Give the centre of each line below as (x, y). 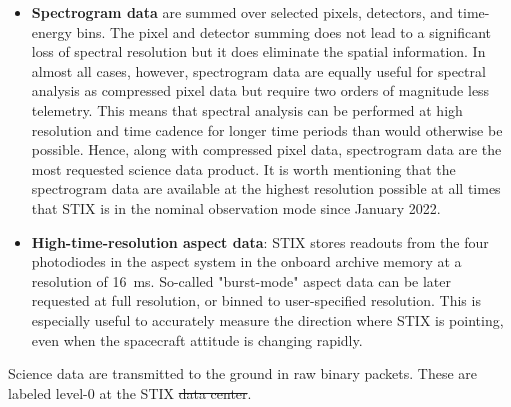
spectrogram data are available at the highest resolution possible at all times (266, 188)
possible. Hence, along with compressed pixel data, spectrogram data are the (266, 149)
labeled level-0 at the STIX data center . (130, 392)
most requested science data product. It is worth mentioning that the (243, 168)
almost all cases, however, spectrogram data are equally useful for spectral (258, 70)
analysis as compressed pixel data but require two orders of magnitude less (260, 90)
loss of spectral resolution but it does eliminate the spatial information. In (258, 51)
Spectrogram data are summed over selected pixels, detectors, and (242, 12)
